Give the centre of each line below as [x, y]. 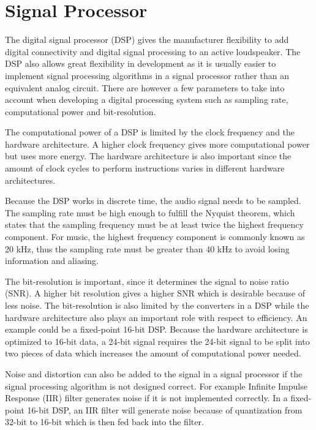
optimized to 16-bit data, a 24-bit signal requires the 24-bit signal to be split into [157, 341]
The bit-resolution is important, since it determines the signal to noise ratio [147, 281]
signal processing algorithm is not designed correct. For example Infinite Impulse [156, 386]
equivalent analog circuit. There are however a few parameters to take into [145, 87]
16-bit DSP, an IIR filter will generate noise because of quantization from [165, 409]
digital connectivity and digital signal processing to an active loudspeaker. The [153, 51]
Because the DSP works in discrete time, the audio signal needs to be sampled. [153, 201]
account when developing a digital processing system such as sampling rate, [147, 100]
